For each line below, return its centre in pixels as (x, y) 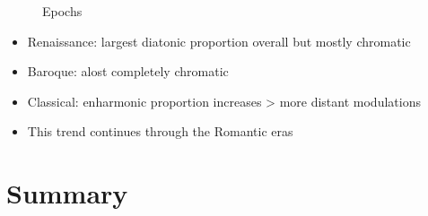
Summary (67, 193)
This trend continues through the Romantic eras (160, 131)
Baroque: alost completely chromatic (128, 71)
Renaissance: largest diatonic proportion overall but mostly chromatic (219, 41)
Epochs (62, 11)
